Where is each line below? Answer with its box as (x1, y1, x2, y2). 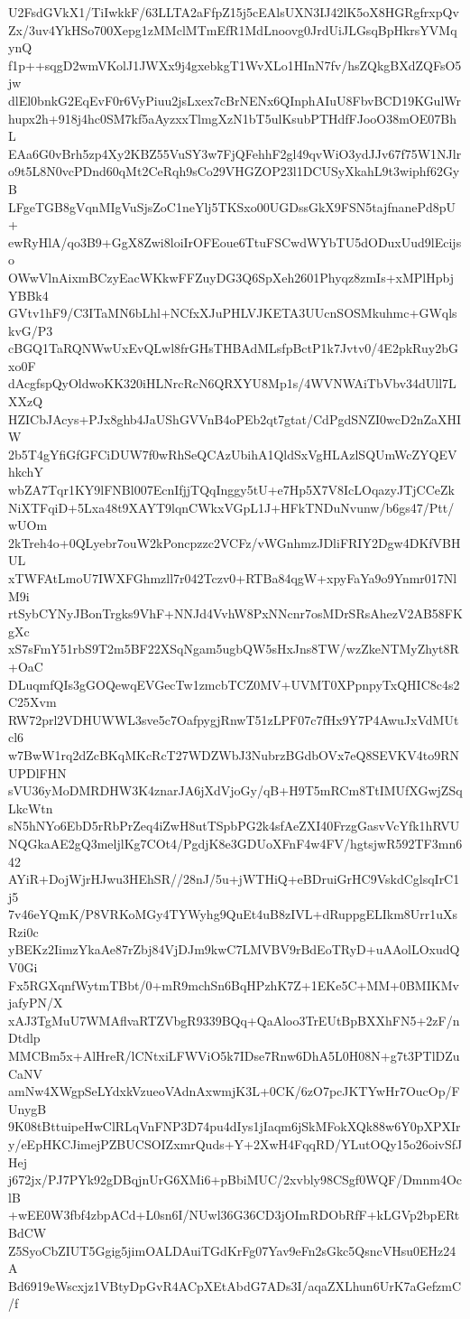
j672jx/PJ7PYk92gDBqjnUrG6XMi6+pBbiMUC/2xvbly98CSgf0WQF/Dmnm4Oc (8, 1170, 463, 1189)
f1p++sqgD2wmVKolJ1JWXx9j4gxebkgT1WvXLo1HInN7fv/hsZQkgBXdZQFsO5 (8, 55, 462, 74)
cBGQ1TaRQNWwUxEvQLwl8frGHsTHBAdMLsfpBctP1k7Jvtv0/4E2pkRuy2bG (8, 339, 458, 358)
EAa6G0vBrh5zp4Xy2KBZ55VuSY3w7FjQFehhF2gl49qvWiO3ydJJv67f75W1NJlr (8, 144, 462, 163)
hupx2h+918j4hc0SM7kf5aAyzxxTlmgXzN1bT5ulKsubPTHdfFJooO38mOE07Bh (8, 108, 456, 127)
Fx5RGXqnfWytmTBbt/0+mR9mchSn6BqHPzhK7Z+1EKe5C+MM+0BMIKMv (8, 975, 459, 994)
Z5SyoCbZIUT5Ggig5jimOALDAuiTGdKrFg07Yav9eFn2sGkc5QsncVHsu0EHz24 (8, 1240, 456, 1259)
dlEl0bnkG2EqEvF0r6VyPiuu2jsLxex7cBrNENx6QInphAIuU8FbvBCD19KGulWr (8, 90, 462, 109)
